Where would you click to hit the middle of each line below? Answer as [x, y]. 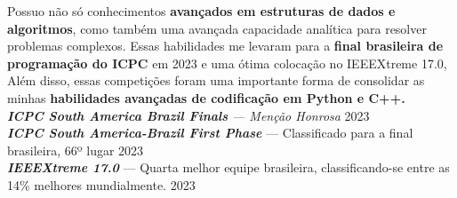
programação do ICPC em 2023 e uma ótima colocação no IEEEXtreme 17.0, [227, 63]
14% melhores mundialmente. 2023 [101, 184]
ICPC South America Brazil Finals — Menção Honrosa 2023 [188, 115]
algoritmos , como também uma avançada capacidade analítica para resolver [217, 28]
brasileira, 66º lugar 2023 [76, 150]
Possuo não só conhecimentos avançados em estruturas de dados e [201, 11]
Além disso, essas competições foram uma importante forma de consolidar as [216, 80]
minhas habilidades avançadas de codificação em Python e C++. [206, 97]
